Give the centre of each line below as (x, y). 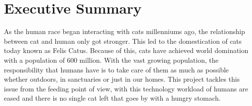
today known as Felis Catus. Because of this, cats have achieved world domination (126, 50)
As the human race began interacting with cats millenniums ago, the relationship (125, 31)
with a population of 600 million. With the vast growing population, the (111, 60)
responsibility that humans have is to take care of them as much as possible (117, 69)
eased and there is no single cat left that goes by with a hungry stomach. (112, 98)
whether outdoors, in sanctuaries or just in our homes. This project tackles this (122, 79)
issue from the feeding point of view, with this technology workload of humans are (126, 88)
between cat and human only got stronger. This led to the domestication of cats (123, 41)
